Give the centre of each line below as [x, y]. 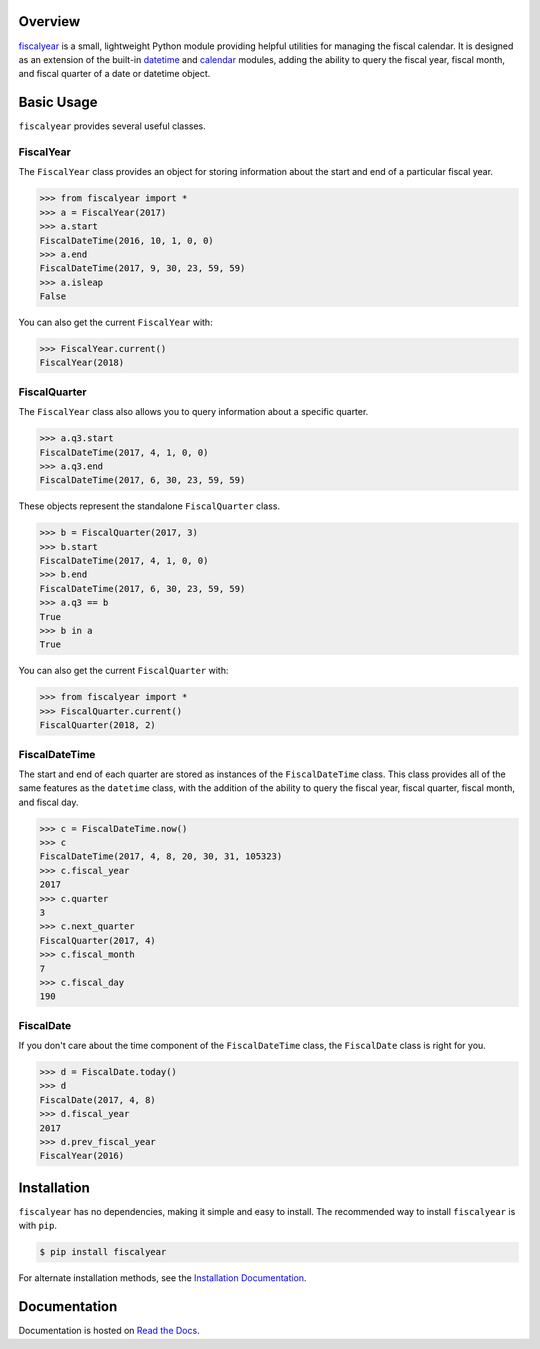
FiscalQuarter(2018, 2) [98, 725]
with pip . [37, 1226]
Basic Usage [58, 102]
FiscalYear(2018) [82, 363]
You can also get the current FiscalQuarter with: [123, 671]
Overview [49, 21]
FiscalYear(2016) [82, 1156]
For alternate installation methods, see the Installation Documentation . [162, 1278]
